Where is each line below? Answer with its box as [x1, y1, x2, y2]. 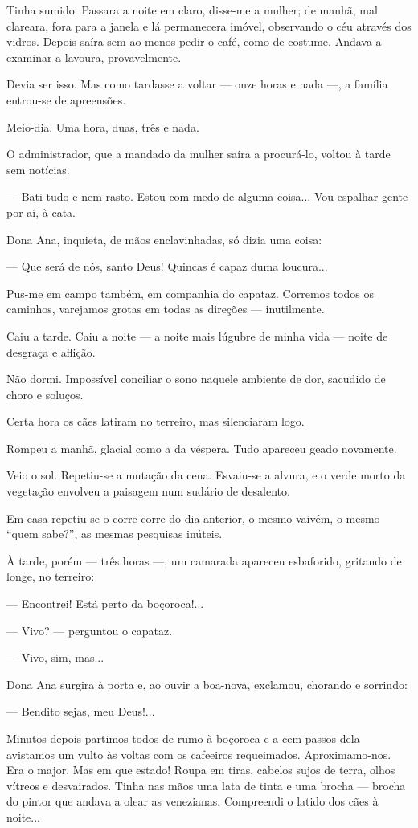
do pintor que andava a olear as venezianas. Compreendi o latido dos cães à [6, 793, 379, 810]
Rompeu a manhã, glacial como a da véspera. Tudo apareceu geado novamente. [6, 439, 397, 456]
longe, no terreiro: [6, 568, 95, 585]
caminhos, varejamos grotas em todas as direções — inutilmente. [6, 300, 325, 317]
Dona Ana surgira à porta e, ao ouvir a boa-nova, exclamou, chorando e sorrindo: [6, 675, 408, 692]
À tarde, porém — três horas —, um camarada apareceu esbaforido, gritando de [6, 552, 402, 569]
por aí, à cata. [6, 203, 76, 220]
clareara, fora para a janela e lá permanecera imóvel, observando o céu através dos [6, 17, 412, 34]
